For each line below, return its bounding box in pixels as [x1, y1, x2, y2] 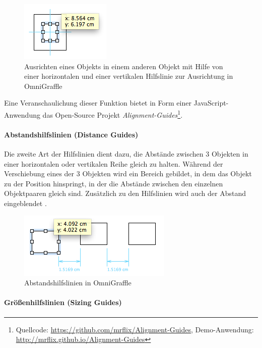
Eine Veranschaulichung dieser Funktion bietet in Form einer [4, 97, 191, 108]
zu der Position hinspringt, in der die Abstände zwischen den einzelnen [4, 178, 223, 188]
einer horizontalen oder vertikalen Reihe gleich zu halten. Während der [4, 158, 223, 169]
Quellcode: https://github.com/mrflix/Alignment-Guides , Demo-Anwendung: [16, 324, 254, 334]
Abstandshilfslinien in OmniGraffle [24, 277, 132, 288]
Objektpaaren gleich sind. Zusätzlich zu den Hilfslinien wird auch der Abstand [4, 188, 246, 198]
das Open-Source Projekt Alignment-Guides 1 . [42, 108, 183, 120]
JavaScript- [193, 97, 229, 108]
